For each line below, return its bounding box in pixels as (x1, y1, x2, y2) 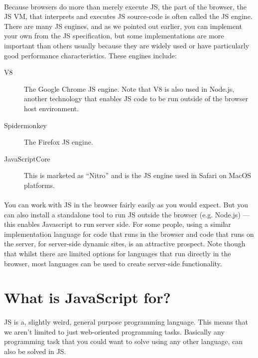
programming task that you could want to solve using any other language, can (4, 336, 243, 347)
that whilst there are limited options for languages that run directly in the (4, 248, 231, 259)
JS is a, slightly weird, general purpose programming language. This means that (4, 317, 249, 327)
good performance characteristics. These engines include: (4, 50, 177, 60)
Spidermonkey (4, 120, 47, 130)
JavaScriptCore (4, 153, 50, 164)
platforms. (24, 179, 55, 190)
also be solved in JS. (4, 346, 66, 356)
